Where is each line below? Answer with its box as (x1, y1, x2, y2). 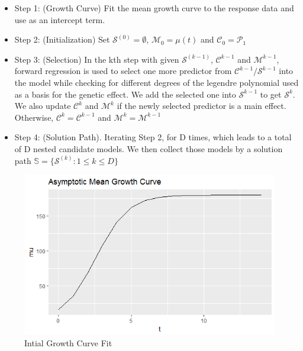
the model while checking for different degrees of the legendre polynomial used (14, 76, 299, 88)
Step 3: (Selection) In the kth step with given (14, 53, 179, 65)
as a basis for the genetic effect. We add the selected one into (14, 88, 236, 100)
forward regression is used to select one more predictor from (14, 65, 232, 77)
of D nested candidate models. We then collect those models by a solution (14, 142, 283, 154)
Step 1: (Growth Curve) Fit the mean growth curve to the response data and (14, 2, 294, 14)
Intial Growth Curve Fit (24, 336, 112, 349)
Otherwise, (14, 111, 54, 123)
